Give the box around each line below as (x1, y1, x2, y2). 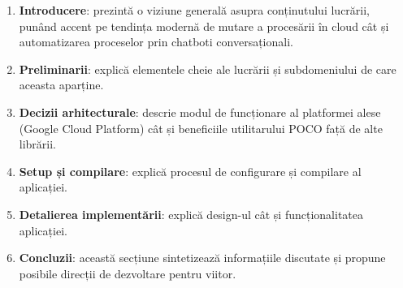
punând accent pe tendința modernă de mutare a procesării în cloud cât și (19, 17, 389, 34)
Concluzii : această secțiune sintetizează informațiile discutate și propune (19, 249, 386, 266)
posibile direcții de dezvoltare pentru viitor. (19, 264, 236, 282)
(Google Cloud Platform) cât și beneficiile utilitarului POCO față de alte (19, 119, 383, 136)
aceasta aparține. (19, 76, 104, 93)
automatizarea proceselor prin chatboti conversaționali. (19, 33, 293, 50)
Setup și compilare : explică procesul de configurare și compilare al (19, 162, 362, 179)
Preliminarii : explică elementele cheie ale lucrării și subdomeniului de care (19, 60, 396, 77)
